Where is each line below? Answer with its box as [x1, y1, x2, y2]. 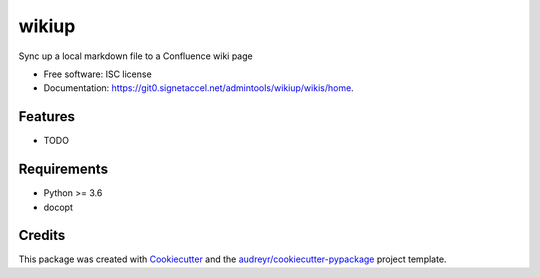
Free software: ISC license [43, 68, 152, 80]
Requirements [18, 161, 109, 178]
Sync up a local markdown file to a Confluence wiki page [18, 50, 254, 62]
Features [18, 108, 75, 125]
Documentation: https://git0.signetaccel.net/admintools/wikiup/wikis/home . [43, 82, 354, 94]
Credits [18, 227, 66, 244]
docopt [43, 201, 74, 213]
